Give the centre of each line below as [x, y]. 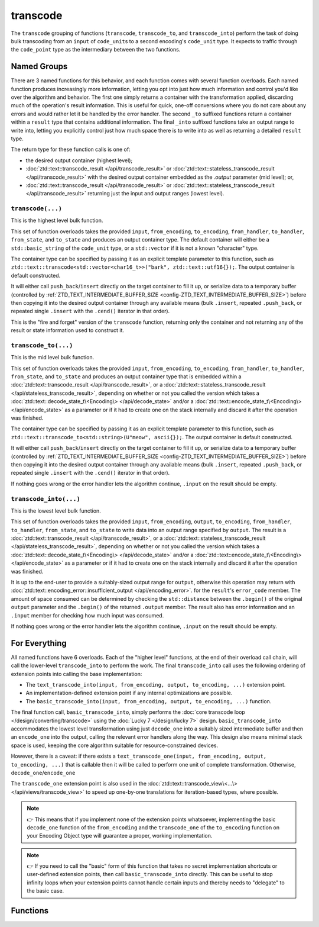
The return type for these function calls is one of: [71, 149]
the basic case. [45, 891]
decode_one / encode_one [43, 772]
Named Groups [39, 67]
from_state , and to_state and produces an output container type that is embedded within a [126, 376]
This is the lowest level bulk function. [56, 511]
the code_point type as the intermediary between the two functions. [96, 50]
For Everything [39, 643]
